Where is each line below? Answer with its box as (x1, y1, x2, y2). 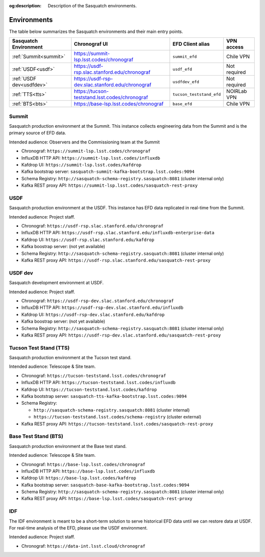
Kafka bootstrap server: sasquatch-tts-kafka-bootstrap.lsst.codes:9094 (21, 393, 187, 399)
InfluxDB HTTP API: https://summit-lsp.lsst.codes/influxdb (21, 155, 160, 161)
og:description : (9, 3, 42, 8)
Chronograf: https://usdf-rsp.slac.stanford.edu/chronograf (21, 223, 164, 229)
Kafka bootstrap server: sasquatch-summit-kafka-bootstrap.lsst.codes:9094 (21, 168, 195, 174)
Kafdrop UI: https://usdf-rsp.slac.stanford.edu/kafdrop (21, 236, 155, 243)
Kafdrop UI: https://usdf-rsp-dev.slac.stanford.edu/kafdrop (21, 311, 165, 317)
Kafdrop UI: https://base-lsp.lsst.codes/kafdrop (21, 475, 136, 481)
